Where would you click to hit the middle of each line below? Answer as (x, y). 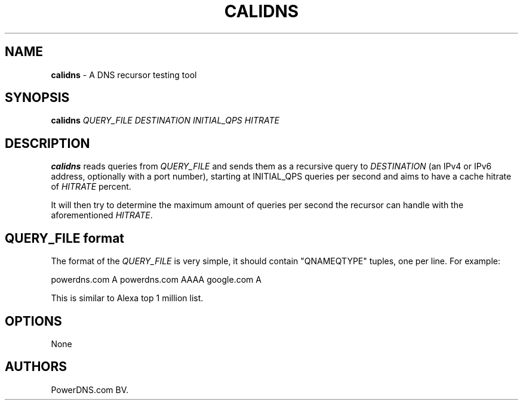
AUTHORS (36, 367)
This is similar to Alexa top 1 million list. (127, 298)
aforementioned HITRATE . (102, 215)
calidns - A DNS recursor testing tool (124, 75)
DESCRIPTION (47, 143)
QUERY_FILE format (65, 238)
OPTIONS (33, 321)
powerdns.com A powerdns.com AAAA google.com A (156, 280)
